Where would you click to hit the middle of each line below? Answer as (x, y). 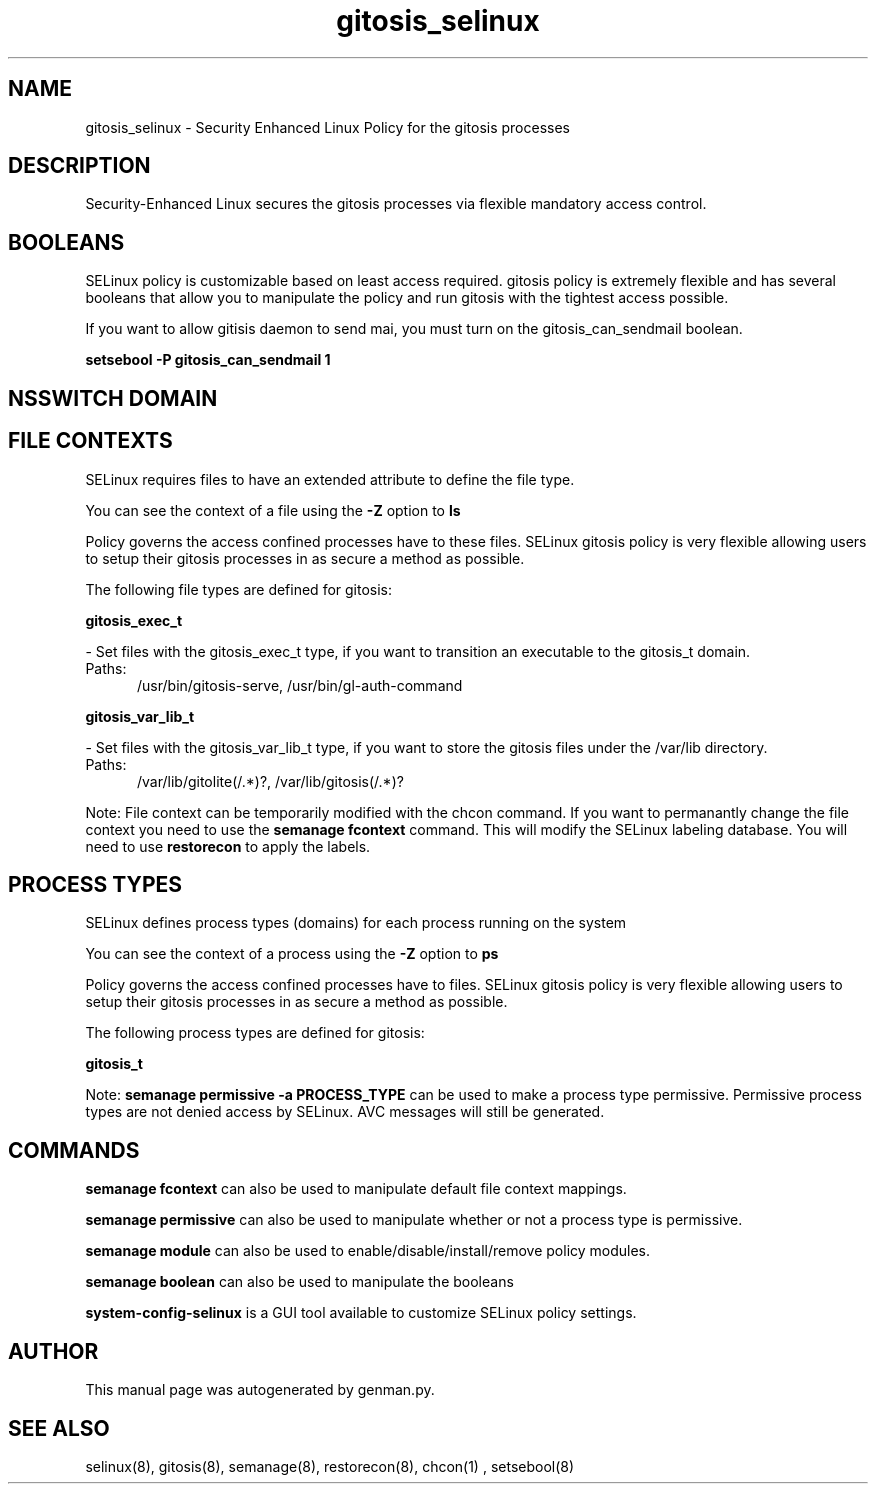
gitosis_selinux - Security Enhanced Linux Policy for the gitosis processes (328, 127)
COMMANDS (74, 1150)
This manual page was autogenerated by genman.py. (260, 1390)
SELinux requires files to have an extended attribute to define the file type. (330, 479)
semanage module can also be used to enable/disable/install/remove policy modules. (368, 1251)
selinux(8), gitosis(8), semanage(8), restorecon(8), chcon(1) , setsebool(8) (330, 1466)
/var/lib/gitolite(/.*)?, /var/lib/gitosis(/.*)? (270, 781)
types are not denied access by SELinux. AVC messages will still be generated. (345, 1112)
